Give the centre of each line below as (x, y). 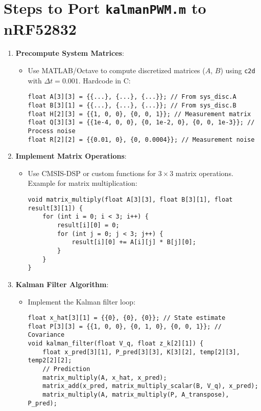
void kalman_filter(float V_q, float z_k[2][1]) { (116, 344)
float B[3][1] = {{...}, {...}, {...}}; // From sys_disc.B (132, 105)
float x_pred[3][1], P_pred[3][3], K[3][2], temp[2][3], (141, 352)
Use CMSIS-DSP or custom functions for (92, 173)
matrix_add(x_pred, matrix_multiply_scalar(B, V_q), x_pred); (150, 386)
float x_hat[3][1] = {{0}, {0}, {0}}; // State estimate (127, 318)
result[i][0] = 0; (88, 225)
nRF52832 (40, 28)
